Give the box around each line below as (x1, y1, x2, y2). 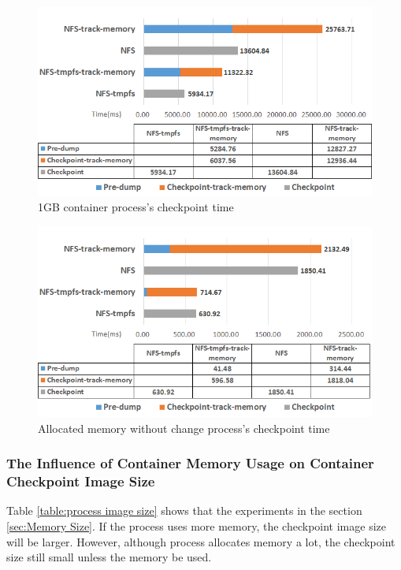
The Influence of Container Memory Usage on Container (6, 453, 374, 473)
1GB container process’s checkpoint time (38, 199, 234, 215)
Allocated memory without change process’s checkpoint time (38, 419, 330, 436)
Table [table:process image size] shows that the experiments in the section (6, 502, 362, 519)
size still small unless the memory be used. (6, 549, 212, 565)
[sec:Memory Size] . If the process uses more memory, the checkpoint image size (6, 518, 386, 535)
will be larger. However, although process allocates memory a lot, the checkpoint (6, 533, 395, 550)
